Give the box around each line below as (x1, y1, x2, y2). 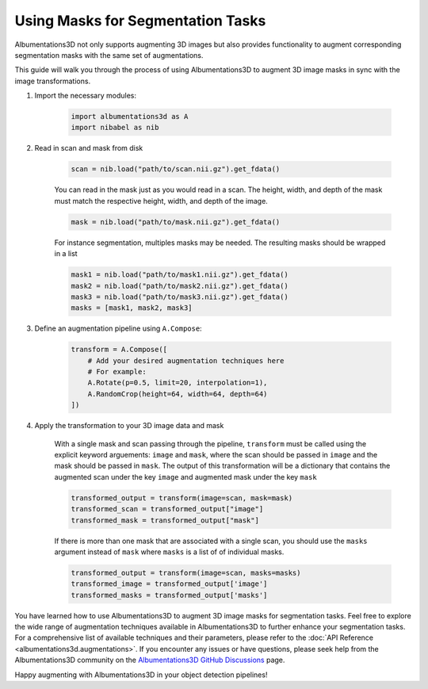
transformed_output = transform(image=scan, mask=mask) (71, 493, 293, 503)
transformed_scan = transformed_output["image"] (71, 504, 264, 514)
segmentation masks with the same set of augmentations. (14, 50, 204, 59)
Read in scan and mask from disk (34, 144, 143, 153)
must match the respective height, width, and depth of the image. (54, 196, 269, 205)
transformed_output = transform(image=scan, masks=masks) (71, 568, 301, 577)
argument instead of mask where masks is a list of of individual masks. (54, 547, 285, 557)
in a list (54, 249, 78, 258)
